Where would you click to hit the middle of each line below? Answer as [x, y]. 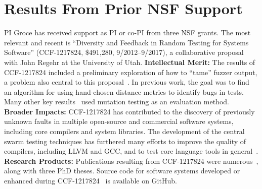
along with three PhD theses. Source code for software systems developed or [122, 171]
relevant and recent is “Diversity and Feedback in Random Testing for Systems [126, 42]
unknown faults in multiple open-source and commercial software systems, [119, 121]
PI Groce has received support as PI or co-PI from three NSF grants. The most [127, 33]
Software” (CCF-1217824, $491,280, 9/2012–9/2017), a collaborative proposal [124, 52]
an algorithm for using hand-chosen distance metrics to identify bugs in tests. [124, 91]
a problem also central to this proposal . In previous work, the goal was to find [127, 82]
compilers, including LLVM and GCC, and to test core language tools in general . [131, 151]
